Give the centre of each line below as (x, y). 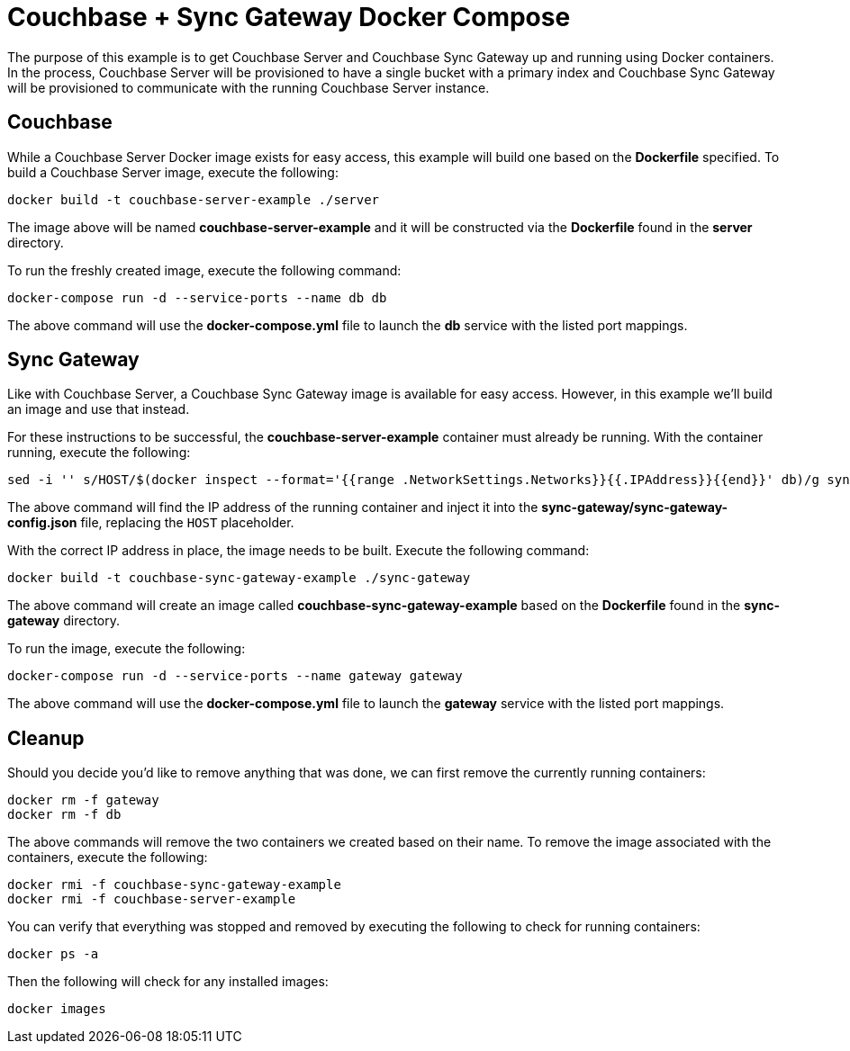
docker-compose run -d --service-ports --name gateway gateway (235, 676)
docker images (57, 1009)
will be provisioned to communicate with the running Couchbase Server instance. (249, 87)
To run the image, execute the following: (127, 649)
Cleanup (46, 738)
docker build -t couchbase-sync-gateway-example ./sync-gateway (239, 578)
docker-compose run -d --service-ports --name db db (197, 297)
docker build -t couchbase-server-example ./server (194, 199)
